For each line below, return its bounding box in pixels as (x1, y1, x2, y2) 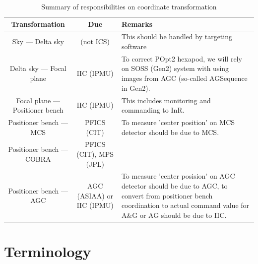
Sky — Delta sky (12, 36, 64, 47)
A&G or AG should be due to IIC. (121, 209, 227, 220)
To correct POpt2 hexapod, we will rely (121, 53, 242, 64)
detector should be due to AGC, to (121, 181, 228, 191)
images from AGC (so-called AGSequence (121, 73, 248, 83)
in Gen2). (121, 82, 150, 93)
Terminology (4, 241, 91, 262)
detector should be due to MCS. (121, 127, 219, 137)
